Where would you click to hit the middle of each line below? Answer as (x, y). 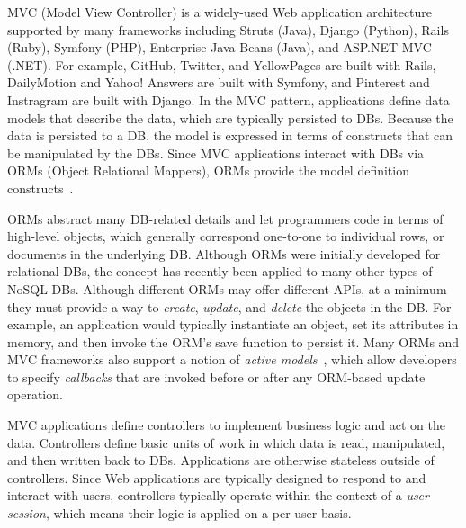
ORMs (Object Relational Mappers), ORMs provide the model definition (208, 170)
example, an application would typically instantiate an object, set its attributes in (233, 324)
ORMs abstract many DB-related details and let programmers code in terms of (225, 218)
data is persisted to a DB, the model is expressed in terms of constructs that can (230, 135)
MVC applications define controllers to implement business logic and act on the (226, 425)
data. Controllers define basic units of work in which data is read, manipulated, (226, 442)
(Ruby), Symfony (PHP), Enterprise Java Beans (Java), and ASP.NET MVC (220, 47)
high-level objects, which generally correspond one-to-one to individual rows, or (226, 236)
